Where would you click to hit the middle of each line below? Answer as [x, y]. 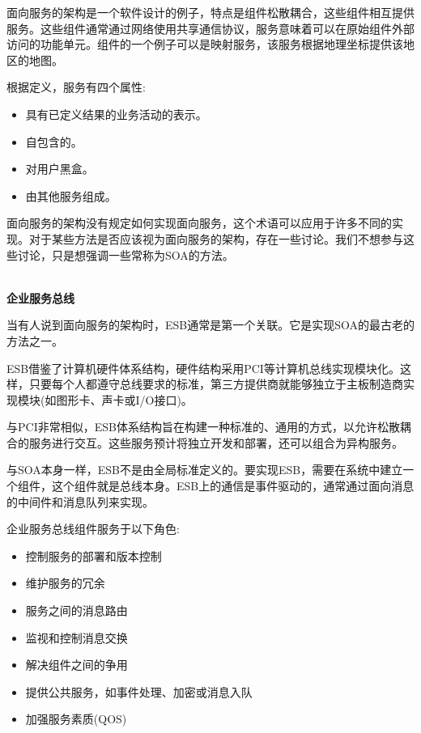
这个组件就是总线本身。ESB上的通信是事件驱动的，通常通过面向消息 [233, 486]
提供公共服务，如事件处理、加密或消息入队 [139, 691]
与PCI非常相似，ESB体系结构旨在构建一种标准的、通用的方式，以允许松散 [203, 427]
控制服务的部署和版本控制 [94, 555]
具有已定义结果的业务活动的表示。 [116, 114]
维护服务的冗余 [65, 583]
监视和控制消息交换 [77, 637]
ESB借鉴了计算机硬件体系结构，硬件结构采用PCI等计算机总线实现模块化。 [203, 368]
